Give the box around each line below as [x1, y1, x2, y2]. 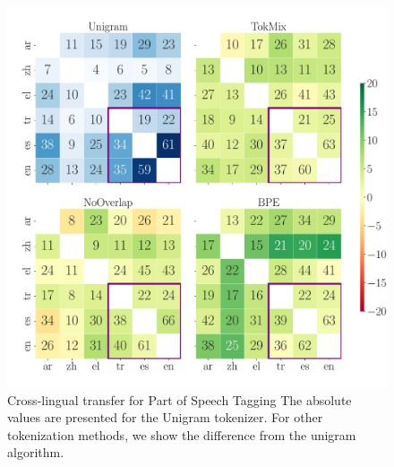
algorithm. [7, 443, 64, 462]
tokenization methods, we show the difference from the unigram [7, 425, 356, 444]
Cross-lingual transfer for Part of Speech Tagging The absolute [7, 390, 352, 409]
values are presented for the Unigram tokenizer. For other [7, 408, 323, 427]
